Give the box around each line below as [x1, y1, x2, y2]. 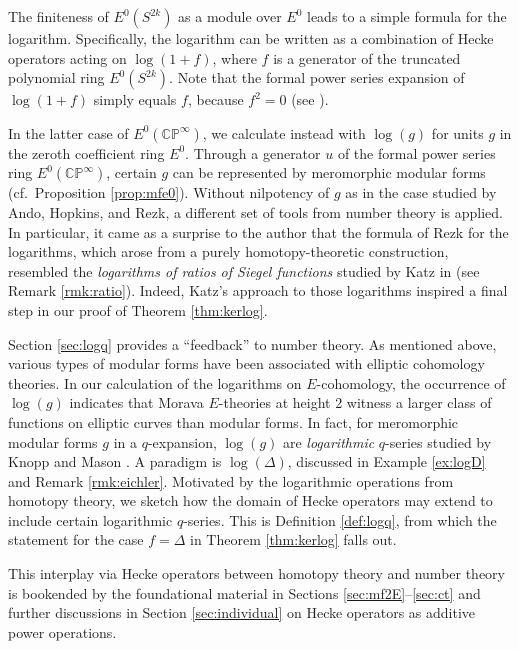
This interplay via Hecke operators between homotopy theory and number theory [8, 563, 505, 584]
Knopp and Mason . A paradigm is [8, 451, 222, 472]
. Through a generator [185, 142, 321, 163]
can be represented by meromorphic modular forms [172, 162, 486, 183]
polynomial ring [8, 67, 105, 88]
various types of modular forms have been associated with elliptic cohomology [8, 353, 485, 374]
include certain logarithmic [8, 509, 173, 530]
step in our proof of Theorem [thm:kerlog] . [8, 299, 268, 320]
